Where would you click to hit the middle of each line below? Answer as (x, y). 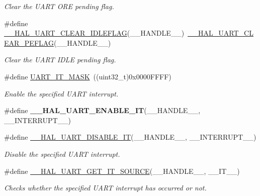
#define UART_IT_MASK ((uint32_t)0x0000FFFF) (88, 76)
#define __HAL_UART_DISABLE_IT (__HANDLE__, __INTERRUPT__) (130, 137)
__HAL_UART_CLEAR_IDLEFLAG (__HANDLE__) (94, 33)
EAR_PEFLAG (29, 42)
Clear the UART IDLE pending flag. (60, 60)
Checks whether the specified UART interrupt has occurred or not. (105, 188)
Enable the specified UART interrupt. (61, 93)
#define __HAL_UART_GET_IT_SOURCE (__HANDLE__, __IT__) (122, 171)
